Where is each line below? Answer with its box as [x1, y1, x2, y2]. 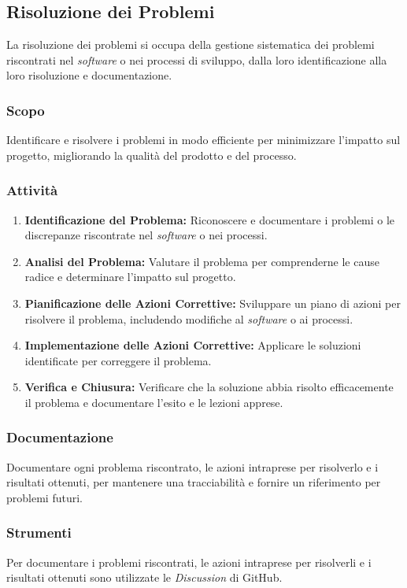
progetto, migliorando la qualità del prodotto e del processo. [6, 146, 297, 163]
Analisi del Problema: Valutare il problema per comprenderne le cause [24, 253, 379, 269]
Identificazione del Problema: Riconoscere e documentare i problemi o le [24, 211, 395, 227]
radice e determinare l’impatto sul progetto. [24, 268, 236, 285]
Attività [6, 180, 58, 200]
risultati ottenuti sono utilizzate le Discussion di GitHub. [6, 569, 283, 586]
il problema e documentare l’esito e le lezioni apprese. [24, 394, 283, 410]
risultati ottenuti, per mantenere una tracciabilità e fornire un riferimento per [6, 474, 381, 490]
